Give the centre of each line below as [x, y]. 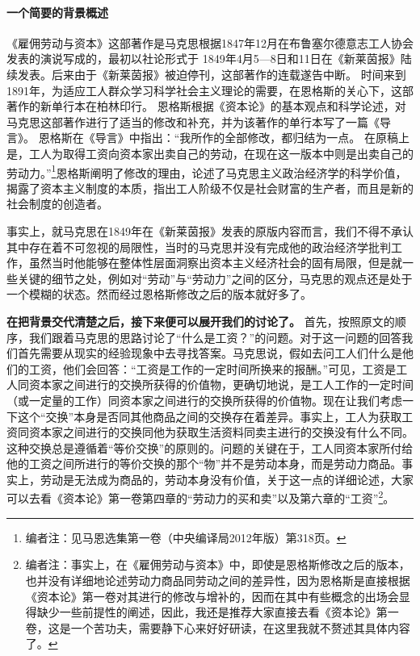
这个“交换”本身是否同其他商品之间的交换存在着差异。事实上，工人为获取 [210, 416]
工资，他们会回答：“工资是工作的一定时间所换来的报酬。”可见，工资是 [212, 368]
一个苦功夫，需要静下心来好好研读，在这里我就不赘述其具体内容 [240, 627]
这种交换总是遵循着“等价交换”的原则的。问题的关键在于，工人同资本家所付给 [210, 447]
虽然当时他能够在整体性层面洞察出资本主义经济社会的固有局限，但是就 [215, 263]
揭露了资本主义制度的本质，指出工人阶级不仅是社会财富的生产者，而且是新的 [210, 188]
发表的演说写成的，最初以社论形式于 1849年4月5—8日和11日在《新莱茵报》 [204, 58]
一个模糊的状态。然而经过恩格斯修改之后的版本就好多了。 [159, 294]
